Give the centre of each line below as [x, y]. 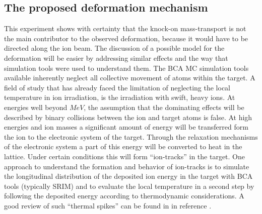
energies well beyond [36, 107]
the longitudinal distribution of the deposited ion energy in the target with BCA [128, 176]
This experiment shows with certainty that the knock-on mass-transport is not [125, 28]
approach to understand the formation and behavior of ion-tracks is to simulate [127, 166]
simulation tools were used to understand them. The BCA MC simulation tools [126, 68]
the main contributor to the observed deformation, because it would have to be [126, 38]
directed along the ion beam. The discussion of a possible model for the [114, 48]
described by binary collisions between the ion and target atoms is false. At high [128, 117]
